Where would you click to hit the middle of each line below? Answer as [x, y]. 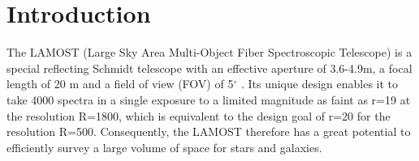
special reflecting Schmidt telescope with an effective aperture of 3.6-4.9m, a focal [209, 68]
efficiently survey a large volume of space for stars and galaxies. [164, 147]
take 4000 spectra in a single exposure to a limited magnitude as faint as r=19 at [209, 99]
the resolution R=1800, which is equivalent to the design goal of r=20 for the [199, 115]
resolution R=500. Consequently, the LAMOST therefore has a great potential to [209, 131]
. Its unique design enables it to [320, 84]
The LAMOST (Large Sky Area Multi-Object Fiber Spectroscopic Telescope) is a [209, 52]
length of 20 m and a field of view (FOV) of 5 [120, 84]
